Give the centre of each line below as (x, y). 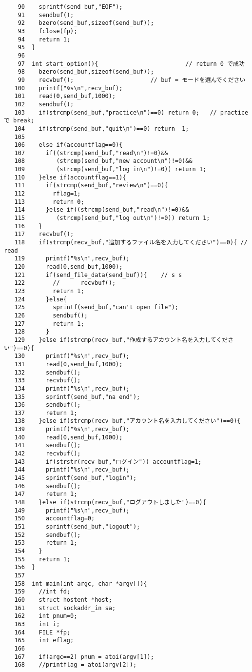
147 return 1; (46, 494)
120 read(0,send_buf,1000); (68, 267)
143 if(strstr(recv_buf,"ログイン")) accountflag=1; (108, 462)
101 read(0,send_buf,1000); (65, 96)
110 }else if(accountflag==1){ (70, 177)
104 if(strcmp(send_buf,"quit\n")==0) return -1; (102, 128)
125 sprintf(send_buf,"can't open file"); (96, 307)
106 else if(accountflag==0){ (68, 145)
